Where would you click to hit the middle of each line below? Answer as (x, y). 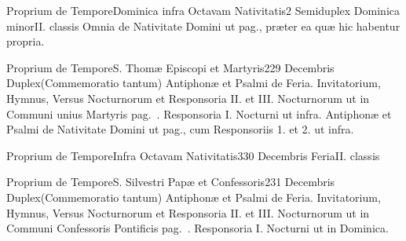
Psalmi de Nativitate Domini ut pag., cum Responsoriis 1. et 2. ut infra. (180, 129)
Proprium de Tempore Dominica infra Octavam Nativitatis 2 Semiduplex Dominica (203, 10)
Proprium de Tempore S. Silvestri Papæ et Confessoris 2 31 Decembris (171, 182)
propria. (26, 41)
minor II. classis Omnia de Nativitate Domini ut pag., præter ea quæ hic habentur (203, 26)
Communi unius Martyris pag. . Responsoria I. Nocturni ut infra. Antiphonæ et (199, 113)
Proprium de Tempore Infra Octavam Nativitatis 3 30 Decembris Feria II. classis (193, 155)
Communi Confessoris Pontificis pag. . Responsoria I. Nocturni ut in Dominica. (198, 228)
